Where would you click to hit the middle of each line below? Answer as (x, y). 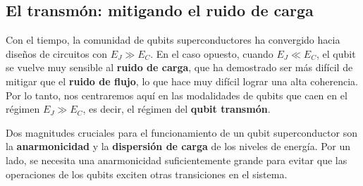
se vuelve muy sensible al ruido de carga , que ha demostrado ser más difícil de (179, 67)
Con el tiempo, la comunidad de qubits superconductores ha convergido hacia (173, 40)
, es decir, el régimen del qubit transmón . (177, 109)
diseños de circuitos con (57, 53)
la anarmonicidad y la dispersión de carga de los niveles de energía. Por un (178, 146)
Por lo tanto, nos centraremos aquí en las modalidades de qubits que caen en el (177, 95)
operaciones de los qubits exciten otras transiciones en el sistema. (147, 174)
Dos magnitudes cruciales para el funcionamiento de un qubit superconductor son (181, 132)
